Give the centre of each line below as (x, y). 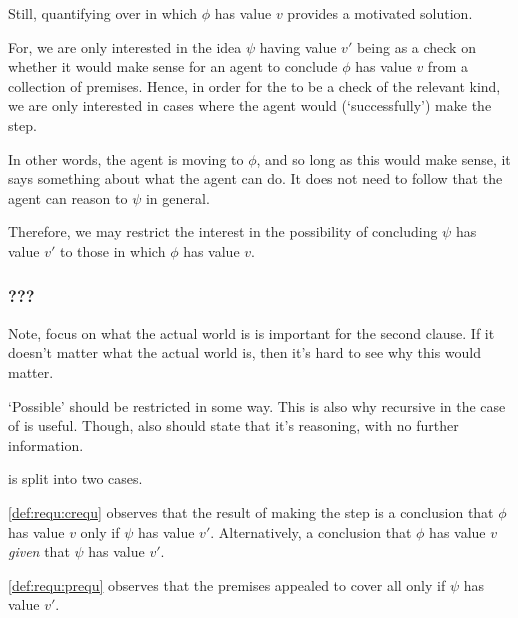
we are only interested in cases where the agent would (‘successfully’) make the (250, 105)
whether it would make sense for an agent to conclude (173, 66)
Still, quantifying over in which (103, 13)
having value (298, 46)
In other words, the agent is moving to (126, 158)
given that (39, 551)
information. (46, 444)
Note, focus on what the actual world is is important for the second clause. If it (251, 332)
